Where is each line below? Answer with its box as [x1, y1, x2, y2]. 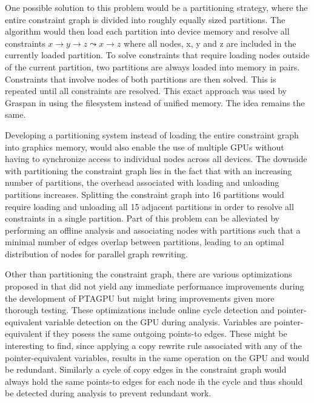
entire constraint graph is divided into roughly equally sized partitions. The [5, 13, 286, 25]
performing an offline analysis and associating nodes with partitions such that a [5, 223, 301, 236]
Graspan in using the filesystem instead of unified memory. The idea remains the [5, 96, 305, 109]
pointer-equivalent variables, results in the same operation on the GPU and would [5, 351, 310, 364]
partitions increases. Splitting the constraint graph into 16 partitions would [5, 188, 284, 200]
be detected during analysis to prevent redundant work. [5, 387, 212, 399]
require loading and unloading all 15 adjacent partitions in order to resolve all [5, 200, 294, 212]
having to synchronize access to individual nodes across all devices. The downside [5, 152, 307, 165]
